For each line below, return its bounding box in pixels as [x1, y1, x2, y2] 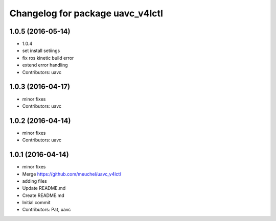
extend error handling [22, 62, 68, 68]
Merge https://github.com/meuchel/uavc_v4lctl [22, 171, 121, 177]
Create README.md [22, 192, 65, 199]
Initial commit [22, 200, 51, 206]
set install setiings [22, 47, 60, 54]
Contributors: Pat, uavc [22, 207, 71, 213]
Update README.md [22, 185, 66, 191]
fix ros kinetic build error [22, 55, 74, 61]
